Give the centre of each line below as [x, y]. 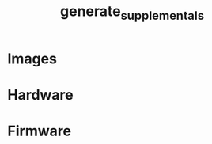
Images [32, 59]
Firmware [40, 131]
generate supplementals [132, 13]
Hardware [40, 95]
